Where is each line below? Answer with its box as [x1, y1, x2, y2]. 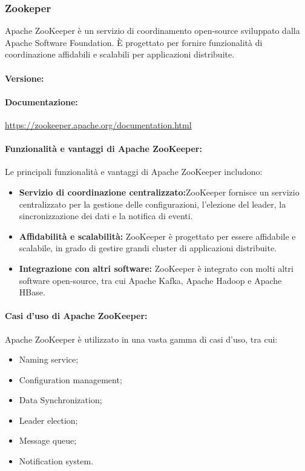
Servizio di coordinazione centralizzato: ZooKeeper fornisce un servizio [19, 185, 300, 198]
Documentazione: [5, 95, 78, 108]
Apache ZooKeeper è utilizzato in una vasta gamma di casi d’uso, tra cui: [5, 332, 278, 345]
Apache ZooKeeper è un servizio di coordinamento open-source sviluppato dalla [5, 24, 300, 37]
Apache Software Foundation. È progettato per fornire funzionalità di [5, 36, 263, 48]
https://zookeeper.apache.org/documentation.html [5, 118, 192, 131]
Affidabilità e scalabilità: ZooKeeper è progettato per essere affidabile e [19, 229, 296, 242]
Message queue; [19, 434, 77, 447]
